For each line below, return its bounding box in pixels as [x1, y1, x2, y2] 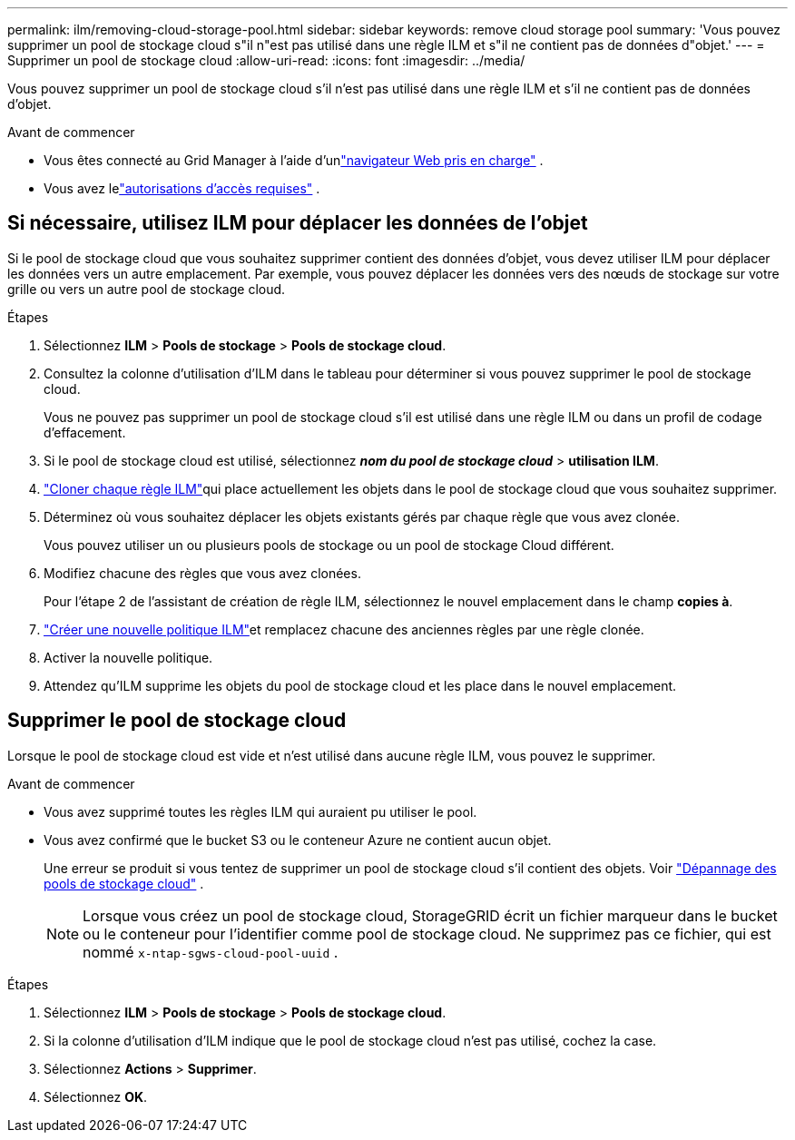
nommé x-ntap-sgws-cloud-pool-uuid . [83, 942, 339, 961]
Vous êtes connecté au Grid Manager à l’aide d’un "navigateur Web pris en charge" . [44, 152, 544, 168]
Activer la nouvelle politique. [44, 649, 213, 665]
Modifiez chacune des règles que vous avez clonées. [44, 565, 361, 581]
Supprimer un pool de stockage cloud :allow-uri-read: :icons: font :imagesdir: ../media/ [7, 53, 525, 68]
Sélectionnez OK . [44, 1088, 148, 1105]
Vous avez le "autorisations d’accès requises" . [44, 181, 320, 196]
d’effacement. [44, 424, 126, 440]
